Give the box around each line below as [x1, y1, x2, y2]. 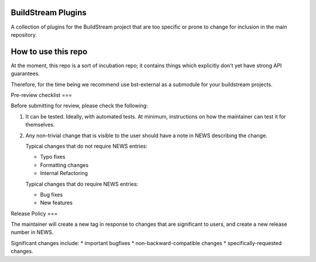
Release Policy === [11, 210, 58, 217]
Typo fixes [40, 153, 66, 160]
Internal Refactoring [40, 170, 88, 177]
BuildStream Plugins [11, 8, 87, 18]
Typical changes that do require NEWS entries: [25, 180, 139, 187]
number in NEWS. [11, 229, 54, 236]
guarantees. [11, 70, 40, 77]
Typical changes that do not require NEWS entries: [25, 142, 147, 149]
